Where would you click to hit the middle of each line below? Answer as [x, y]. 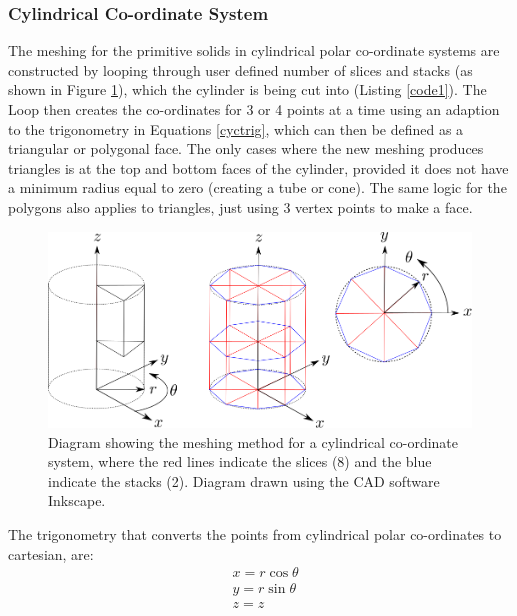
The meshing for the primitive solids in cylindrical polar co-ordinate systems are [254, 50]
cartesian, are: [51, 553]
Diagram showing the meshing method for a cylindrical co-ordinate [253, 441]
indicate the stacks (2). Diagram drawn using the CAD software [244, 480]
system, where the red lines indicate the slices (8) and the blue [240, 461]
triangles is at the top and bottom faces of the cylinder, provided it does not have [258, 167]
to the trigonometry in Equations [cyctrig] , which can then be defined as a [236, 128]
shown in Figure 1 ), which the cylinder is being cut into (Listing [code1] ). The [247, 89]
